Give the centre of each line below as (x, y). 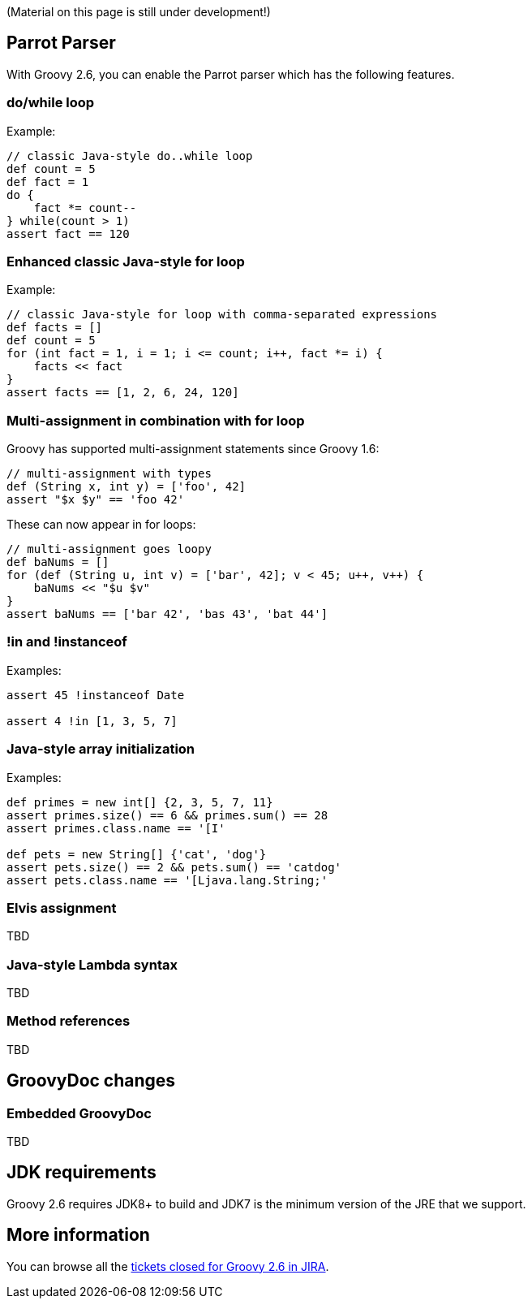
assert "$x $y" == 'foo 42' (96, 500)
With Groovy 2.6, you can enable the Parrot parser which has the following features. (231, 74)
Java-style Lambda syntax (92, 964)
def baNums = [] (58, 562)
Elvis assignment (62, 907)
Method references (69, 1021)
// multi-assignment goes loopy (109, 549)
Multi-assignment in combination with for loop (156, 420)
